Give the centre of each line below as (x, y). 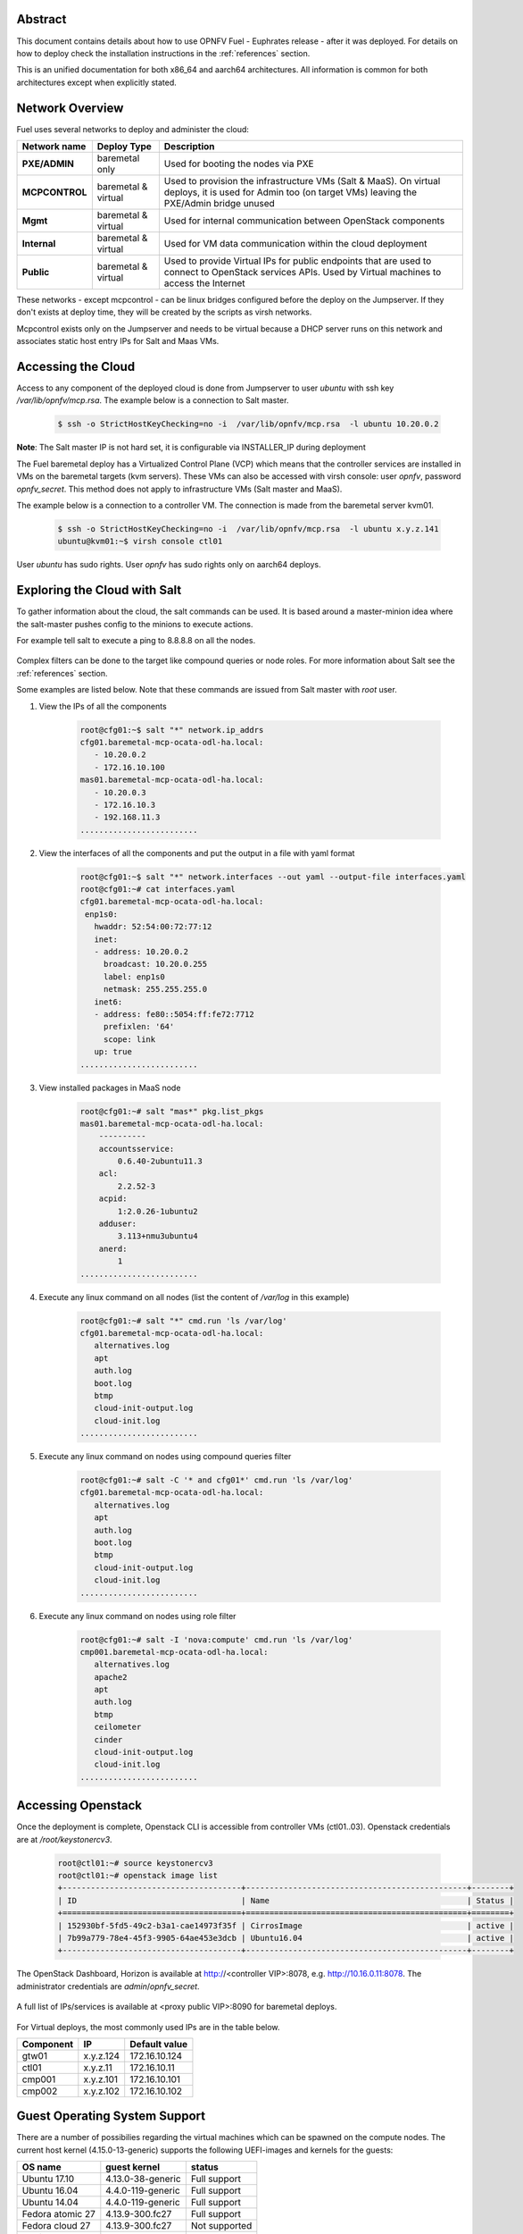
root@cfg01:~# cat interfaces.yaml (158, 890)
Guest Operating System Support (111, 2116)
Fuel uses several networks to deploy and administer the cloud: (133, 129)
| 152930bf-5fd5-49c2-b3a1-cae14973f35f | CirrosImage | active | (286, 1925)
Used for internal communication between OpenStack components (304, 221)
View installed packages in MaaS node (110, 1088)
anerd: (113, 1248)
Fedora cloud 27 (56, 2226)
